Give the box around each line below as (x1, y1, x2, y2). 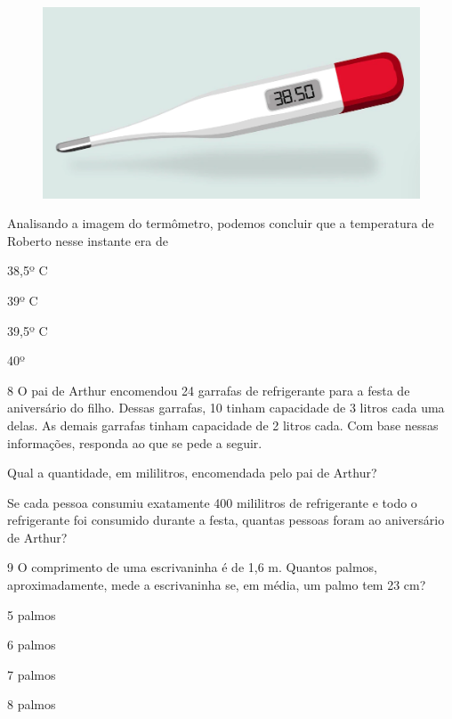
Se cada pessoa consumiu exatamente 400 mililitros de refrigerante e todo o (7, 493, 417, 511)
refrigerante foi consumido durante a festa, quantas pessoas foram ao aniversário (7, 511, 445, 529)
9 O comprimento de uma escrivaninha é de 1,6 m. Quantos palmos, (7, 558, 377, 576)
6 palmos (7, 635, 56, 654)
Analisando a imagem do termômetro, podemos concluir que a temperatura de (7, 214, 434, 233)
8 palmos (7, 695, 56, 714)
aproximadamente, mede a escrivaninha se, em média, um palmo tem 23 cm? (7, 576, 426, 594)
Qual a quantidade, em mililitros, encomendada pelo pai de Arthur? (7, 463, 377, 482)
